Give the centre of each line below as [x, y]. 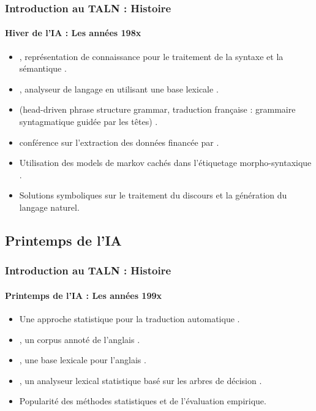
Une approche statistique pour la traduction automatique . [130, 319]
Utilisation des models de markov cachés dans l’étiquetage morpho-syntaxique [165, 163]
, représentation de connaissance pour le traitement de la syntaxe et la [151, 56]
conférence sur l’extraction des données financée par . [119, 142]
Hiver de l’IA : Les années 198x [73, 33]
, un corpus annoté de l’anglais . [80, 339]
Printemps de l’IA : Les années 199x [84, 295]
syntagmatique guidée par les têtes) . [88, 122]
